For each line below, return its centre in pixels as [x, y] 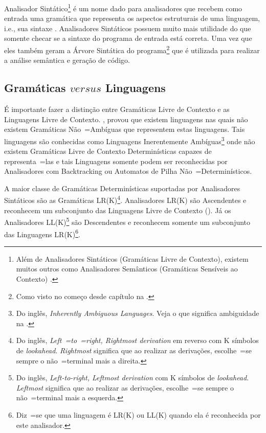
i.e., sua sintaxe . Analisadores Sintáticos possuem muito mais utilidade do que [128, 28]
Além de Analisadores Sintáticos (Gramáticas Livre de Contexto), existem [132, 258]
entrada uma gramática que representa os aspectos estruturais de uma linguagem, [132, 18]
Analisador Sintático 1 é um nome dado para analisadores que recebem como [123, 7]
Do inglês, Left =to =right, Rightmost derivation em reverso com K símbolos [137, 340]
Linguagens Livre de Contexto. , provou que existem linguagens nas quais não [126, 119]
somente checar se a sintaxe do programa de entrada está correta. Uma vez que [128, 38]
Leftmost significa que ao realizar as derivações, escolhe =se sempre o [125, 387]
